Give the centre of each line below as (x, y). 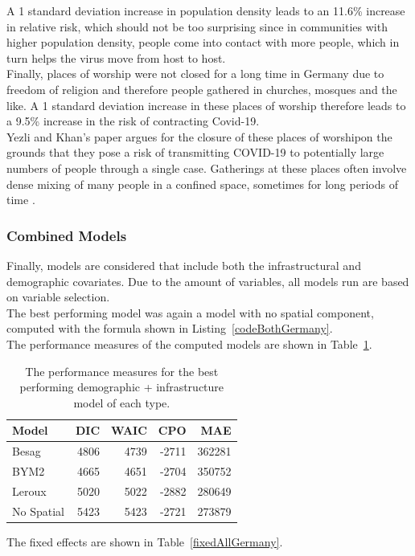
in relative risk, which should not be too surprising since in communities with (197, 26)
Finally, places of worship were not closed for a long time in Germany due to (195, 74)
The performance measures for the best (122, 371)
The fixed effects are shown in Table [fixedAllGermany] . (145, 541)
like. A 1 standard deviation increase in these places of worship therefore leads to (206, 105)
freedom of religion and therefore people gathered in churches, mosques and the (202, 89)
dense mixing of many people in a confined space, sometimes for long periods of (202, 184)
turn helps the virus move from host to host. (116, 57)
